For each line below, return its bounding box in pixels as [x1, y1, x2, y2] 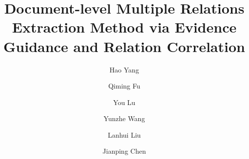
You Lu [113, 97, 135, 107]
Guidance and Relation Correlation [3, 36, 245, 56]
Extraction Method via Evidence [12, 17, 237, 37]
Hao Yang [109, 64, 139, 74]
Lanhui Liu [108, 129, 141, 140]
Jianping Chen [102, 146, 146, 156]
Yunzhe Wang [103, 113, 145, 124]
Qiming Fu [108, 81, 140, 91]
